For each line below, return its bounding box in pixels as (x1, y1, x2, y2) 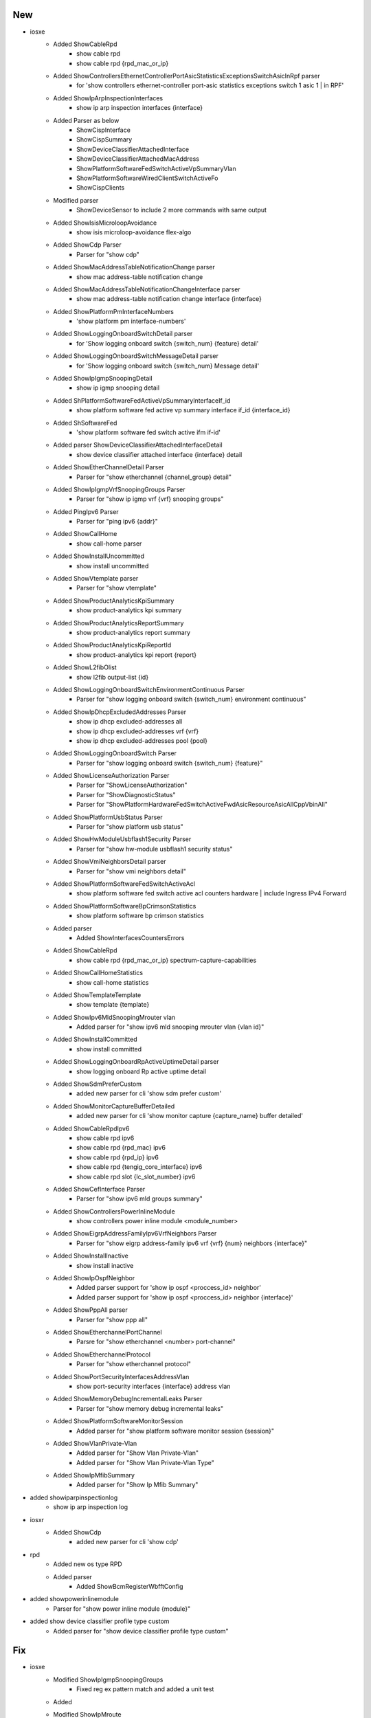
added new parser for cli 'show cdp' (76, 1538, 179, 1546)
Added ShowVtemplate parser (53, 574, 139, 583)
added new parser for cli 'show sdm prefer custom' (76, 1089, 222, 1097)
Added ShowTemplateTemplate (53, 990, 142, 999)
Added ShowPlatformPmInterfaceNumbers (53, 307, 175, 315)
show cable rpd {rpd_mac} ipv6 (76, 1144, 166, 1152)
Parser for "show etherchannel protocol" (76, 1360, 192, 1368)
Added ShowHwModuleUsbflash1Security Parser (53, 835, 192, 843)
